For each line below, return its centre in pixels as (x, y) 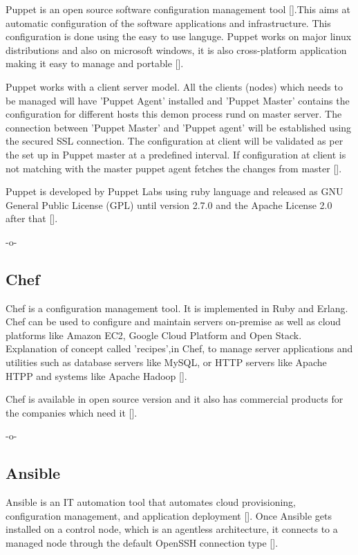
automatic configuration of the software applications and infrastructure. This (168, 22)
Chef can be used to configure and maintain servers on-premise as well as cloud (173, 321)
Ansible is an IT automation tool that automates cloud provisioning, (151, 502)
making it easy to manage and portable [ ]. (95, 63)
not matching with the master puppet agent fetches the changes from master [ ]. (174, 168)
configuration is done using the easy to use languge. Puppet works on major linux (179, 36)
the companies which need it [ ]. (72, 412)
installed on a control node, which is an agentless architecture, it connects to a (172, 529)
